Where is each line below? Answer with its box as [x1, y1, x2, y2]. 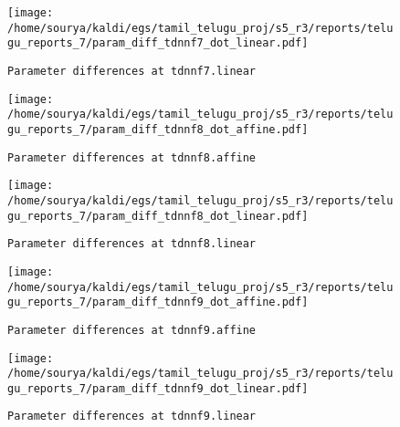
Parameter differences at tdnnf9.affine [7, 323, 257, 337]
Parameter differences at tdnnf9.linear [7, 410, 257, 423]
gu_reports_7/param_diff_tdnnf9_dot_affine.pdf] [7, 296, 309, 309]
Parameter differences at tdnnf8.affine [7, 151, 257, 164]
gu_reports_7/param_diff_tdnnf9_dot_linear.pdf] [7, 381, 309, 395]
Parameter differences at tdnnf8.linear [7, 237, 257, 251]
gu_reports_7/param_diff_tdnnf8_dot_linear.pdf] [7, 209, 309, 223]
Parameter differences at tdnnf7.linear [7, 64, 257, 78]
